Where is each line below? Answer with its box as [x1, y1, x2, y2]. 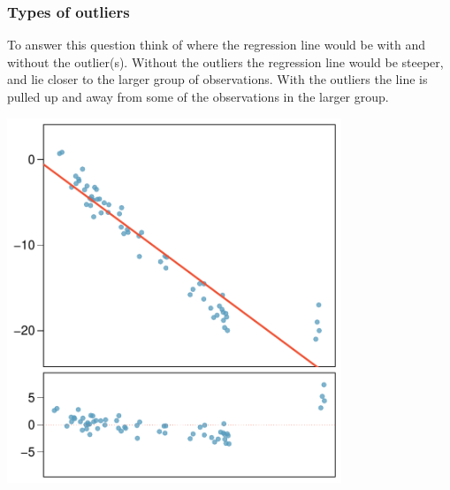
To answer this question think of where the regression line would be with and [7, 35, 426, 54]
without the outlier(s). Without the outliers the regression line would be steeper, [7, 52, 444, 71]
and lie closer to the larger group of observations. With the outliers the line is [7, 70, 428, 88]
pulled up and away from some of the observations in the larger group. [7, 88, 389, 105]
